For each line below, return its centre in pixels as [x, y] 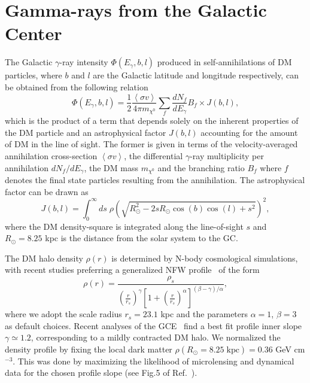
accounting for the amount [249, 132]
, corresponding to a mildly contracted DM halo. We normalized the [156, 337]
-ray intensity [84, 62]
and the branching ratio [201, 167]
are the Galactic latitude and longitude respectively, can [196, 75]
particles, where [34, 75]
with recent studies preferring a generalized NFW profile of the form [132, 270]
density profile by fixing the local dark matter [89, 349]
